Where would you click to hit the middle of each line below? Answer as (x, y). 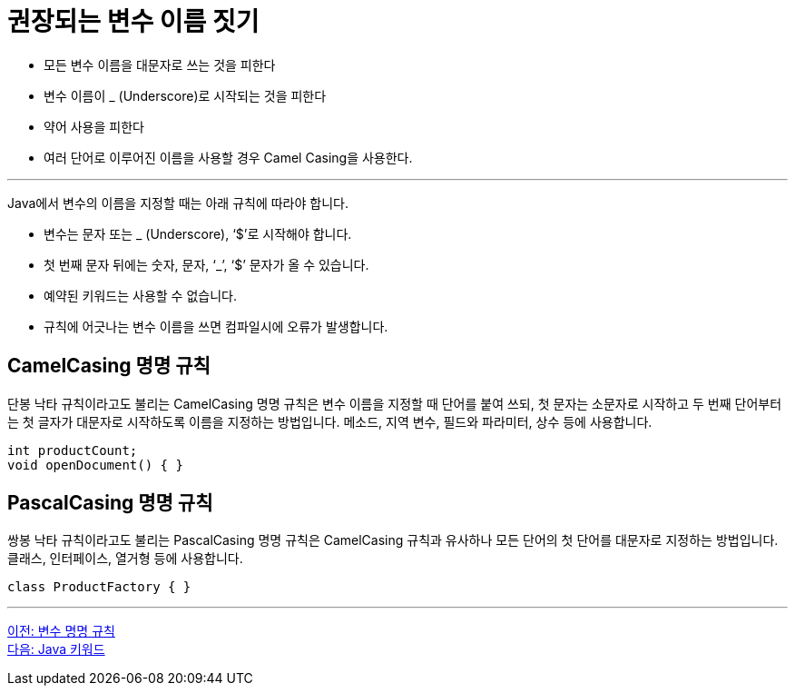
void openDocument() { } (95, 465)
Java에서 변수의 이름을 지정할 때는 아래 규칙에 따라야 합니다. (178, 203)
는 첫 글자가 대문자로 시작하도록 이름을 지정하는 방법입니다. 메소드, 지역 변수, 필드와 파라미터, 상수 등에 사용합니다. (330, 421)
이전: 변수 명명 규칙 (61, 631)
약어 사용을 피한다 (94, 126)
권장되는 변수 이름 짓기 (133, 22)
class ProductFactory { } (99, 587)
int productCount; (73, 450)
